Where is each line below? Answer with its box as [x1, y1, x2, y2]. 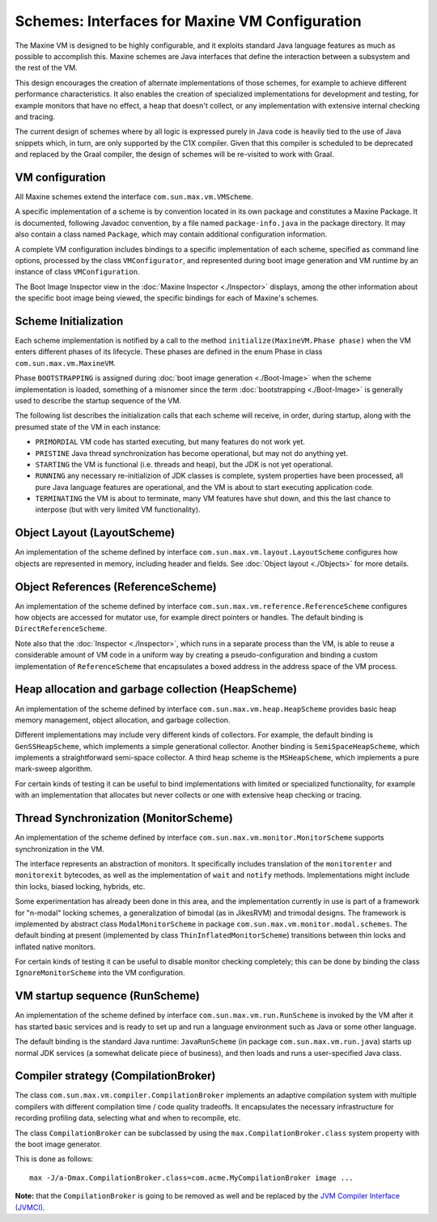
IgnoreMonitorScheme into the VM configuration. [15, 968, 185, 977]
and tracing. [15, 112, 56, 121]
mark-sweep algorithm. [15, 764, 93, 773]
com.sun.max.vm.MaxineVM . [15, 358, 116, 368]
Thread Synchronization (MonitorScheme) [15, 811, 234, 825]
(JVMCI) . [15, 1203, 45, 1212]
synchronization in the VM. [15, 844, 104, 854]
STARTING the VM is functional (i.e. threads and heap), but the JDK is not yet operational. [35, 459, 333, 469]
